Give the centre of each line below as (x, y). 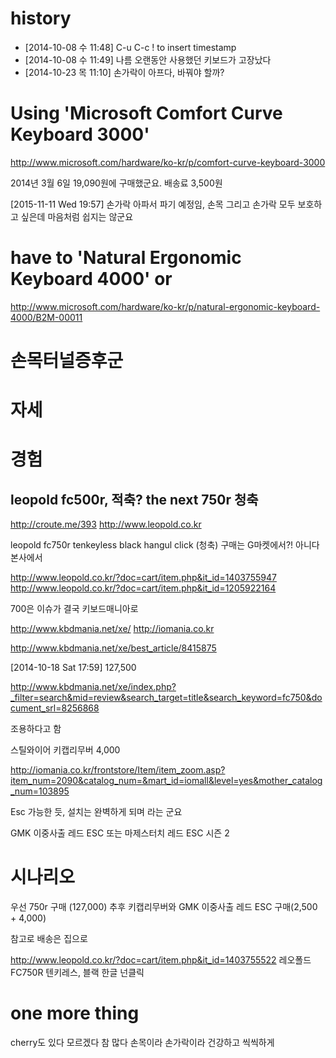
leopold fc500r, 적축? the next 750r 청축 (134, 499)
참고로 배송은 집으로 (49, 939)
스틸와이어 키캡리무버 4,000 (65, 750)
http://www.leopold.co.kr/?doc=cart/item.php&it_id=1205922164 (143, 588)
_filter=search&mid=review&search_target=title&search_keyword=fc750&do (166, 698)
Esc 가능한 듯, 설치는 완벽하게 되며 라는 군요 (96, 812)
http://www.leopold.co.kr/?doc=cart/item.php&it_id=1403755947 (143, 578)
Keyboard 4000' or (91, 279)
